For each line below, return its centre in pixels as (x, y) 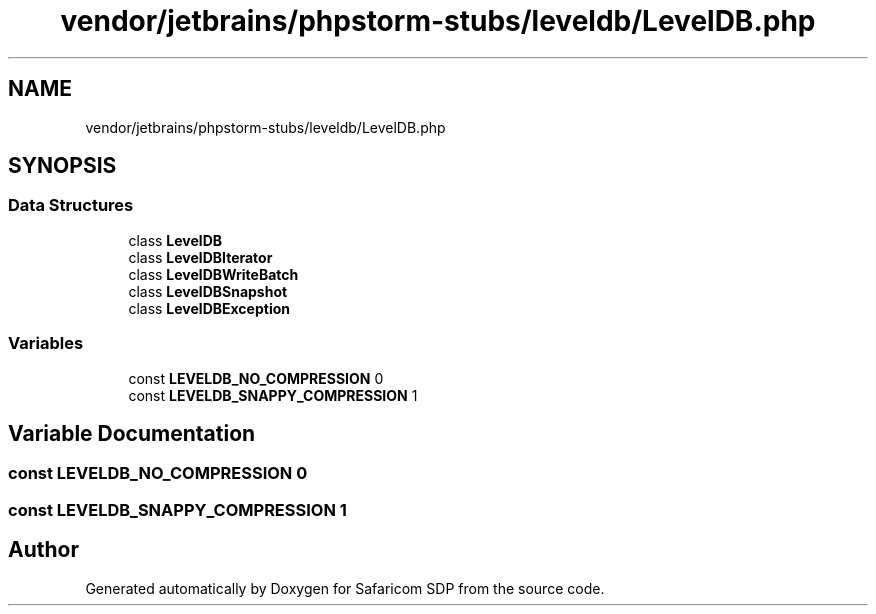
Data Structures (71, 205)
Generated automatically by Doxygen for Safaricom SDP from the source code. (345, 588)
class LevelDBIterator (200, 257)
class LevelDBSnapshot (208, 291)
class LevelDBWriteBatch (213, 274)
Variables (46, 343)
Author (43, 550)
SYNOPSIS (62, 166)
